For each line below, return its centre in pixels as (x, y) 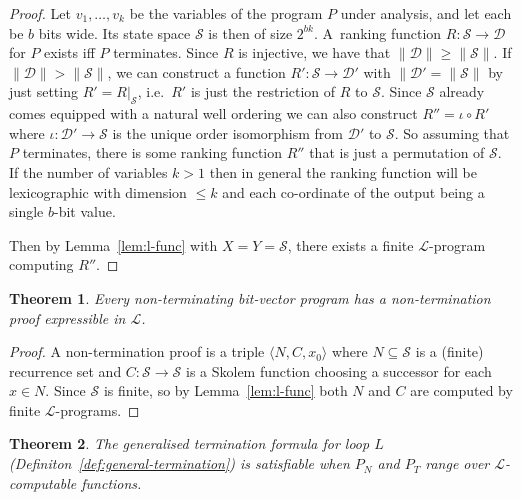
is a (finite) (449, 351)
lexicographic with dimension (98, 191)
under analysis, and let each (426, 13)
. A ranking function (377, 32)
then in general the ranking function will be (343, 171)
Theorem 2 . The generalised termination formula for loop (189, 443)
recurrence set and (65, 370)
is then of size (250, 32)
